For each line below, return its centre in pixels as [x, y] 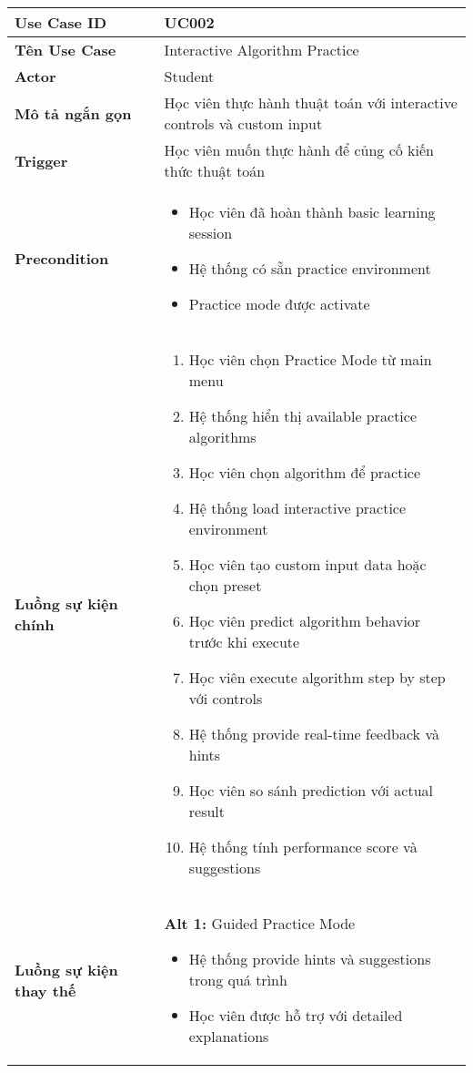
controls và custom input [243, 123]
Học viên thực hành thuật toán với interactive [311, 102]
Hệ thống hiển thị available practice [303, 416]
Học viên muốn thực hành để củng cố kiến [299, 150]
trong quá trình [238, 980]
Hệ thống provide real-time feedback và [314, 734]
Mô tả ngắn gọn [73, 113]
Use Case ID [61, 22]
